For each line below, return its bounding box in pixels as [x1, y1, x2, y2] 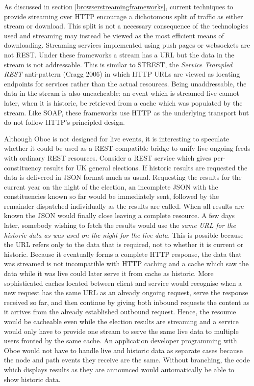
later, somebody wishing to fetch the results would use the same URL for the [4, 220, 236, 230]
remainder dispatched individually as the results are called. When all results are [4, 200, 244, 211]
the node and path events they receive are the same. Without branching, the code [4, 355, 250, 365]
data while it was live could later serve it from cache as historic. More [4, 268, 214, 278]
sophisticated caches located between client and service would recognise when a [4, 277, 242, 288]
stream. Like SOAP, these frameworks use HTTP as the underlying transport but [4, 107, 249, 117]
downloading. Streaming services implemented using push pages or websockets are [4, 40, 250, 50]
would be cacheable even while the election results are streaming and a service [4, 316, 239, 326]
